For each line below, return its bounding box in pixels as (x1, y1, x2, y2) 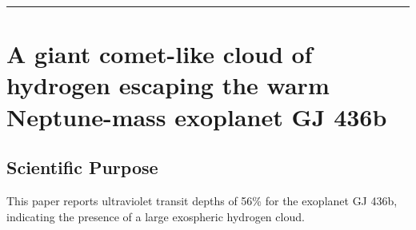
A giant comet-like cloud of (6, 38, 313, 70)
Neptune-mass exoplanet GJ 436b (6, 100, 387, 133)
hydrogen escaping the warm (6, 69, 330, 101)
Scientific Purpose (6, 155, 158, 180)
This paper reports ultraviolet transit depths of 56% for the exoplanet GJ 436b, (6, 192, 398, 208)
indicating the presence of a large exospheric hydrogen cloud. (6, 208, 305, 224)
